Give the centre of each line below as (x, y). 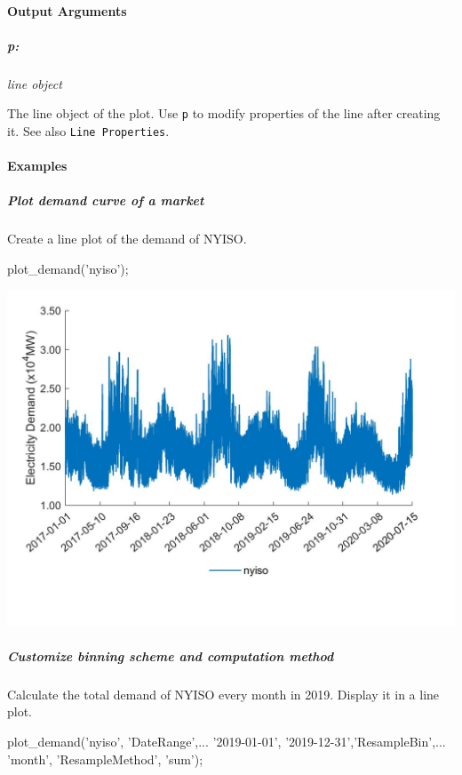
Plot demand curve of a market (106, 200)
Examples (37, 166)
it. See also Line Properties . (88, 131)
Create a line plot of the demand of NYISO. (127, 239)
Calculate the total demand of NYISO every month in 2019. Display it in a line (223, 694)
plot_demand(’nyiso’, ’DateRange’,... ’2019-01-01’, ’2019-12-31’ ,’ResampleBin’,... (227, 741)
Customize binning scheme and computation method (171, 655)
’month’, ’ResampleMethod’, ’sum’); (105, 759)
